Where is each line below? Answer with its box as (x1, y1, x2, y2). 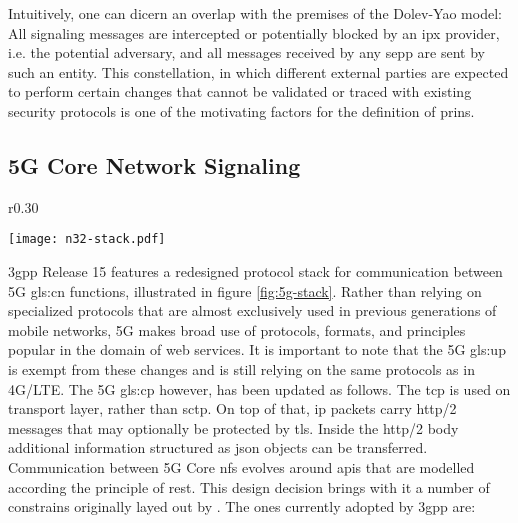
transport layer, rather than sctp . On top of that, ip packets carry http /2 (8, 398, 457, 419)
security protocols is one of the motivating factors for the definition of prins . (8, 100, 475, 121)
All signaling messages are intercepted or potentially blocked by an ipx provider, (8, 22, 500, 43)
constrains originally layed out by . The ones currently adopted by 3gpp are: (8, 496, 476, 517)
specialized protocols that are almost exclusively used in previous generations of (8, 300, 497, 321)
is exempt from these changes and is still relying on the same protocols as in (8, 358, 475, 379)
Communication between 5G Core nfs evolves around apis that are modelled (8, 456, 475, 477)
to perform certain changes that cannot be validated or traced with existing (8, 81, 472, 102)
